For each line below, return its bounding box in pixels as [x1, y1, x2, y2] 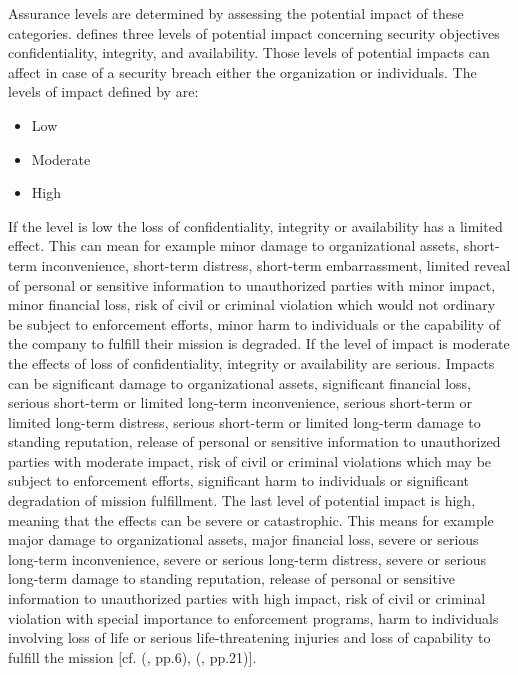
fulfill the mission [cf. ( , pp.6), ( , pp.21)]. [8, 646, 257, 667]
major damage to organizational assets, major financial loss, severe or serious [8, 529, 479, 550]
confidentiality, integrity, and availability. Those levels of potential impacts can [8, 42, 490, 63]
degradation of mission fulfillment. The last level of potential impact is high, [8, 490, 476, 511]
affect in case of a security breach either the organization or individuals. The [8, 61, 477, 82]
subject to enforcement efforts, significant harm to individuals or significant [8, 470, 470, 491]
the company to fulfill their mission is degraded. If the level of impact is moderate [8, 333, 510, 354]
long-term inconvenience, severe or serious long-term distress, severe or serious [8, 548, 487, 569]
